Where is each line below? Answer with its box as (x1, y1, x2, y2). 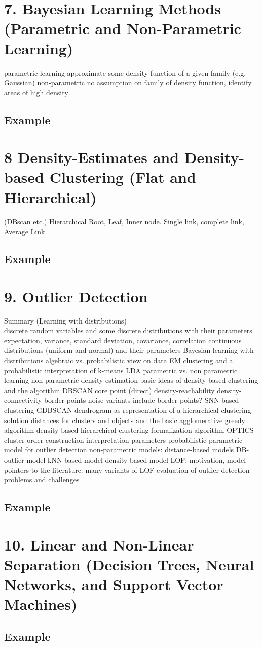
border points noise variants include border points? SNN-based (44, 395, 239, 405)
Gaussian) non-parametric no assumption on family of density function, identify (4, 77, 252, 88)
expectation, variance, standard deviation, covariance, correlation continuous (4, 335, 242, 345)
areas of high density (4, 87, 68, 98)
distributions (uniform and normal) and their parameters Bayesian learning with (4, 345, 254, 355)
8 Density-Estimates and (4, 147, 179, 168)
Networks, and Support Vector (4, 574, 223, 595)
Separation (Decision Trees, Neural (4, 554, 254, 574)
